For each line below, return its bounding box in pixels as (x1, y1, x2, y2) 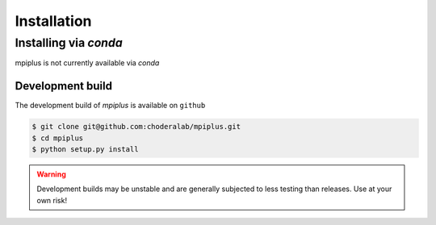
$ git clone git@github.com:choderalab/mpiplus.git (31, 122, 241, 131)
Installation (15, 12, 92, 30)
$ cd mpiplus (31, 133, 84, 143)
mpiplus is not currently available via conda (15, 58, 160, 68)
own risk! (36, 195, 68, 205)
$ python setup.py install (31, 145, 139, 154)
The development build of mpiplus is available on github (15, 101, 206, 110)
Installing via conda (15, 35, 123, 50)
